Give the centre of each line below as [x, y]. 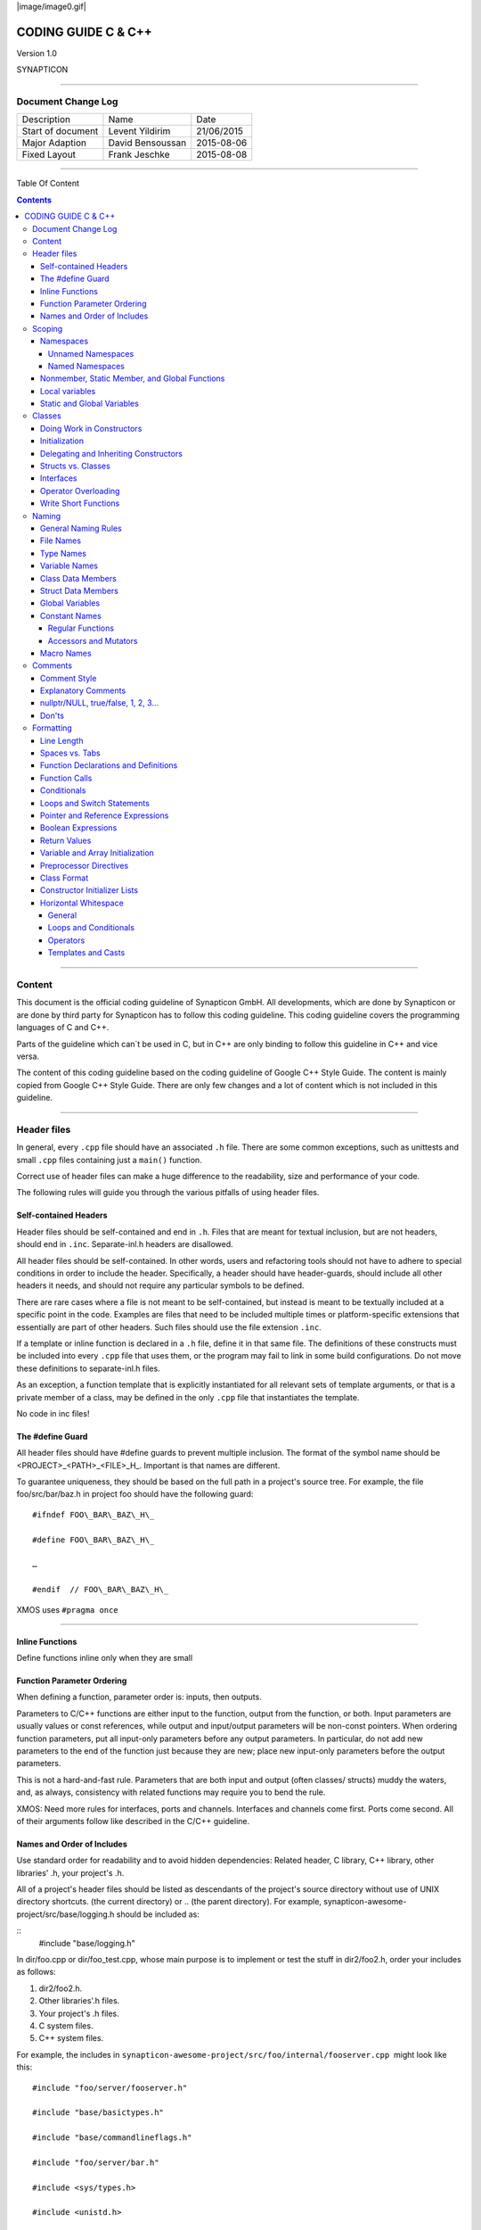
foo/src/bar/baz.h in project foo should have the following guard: [135, 1494]
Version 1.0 [37, 53]
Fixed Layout [49, 154]
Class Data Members [79, 578]
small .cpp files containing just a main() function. [109, 1160]
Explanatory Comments [83, 690]
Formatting [53, 728]
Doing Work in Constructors [91, 428]
